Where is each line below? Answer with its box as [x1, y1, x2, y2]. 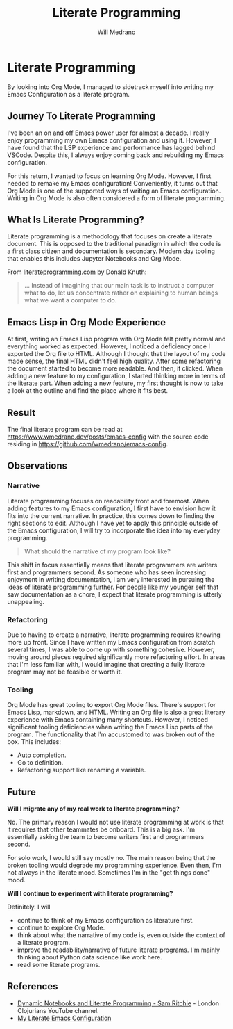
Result [7, 407, 36, 419]
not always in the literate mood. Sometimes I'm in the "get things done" [7, 868, 210, 877]
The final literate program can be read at [7, 425, 123, 433]
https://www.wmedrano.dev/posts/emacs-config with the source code [7, 432, 209, 441]
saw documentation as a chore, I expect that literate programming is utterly [7, 590, 222, 599]
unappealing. [7, 597, 45, 606]
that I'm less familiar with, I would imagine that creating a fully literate [7, 660, 205, 668]
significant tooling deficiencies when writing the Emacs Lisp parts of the [7, 723, 214, 731]
